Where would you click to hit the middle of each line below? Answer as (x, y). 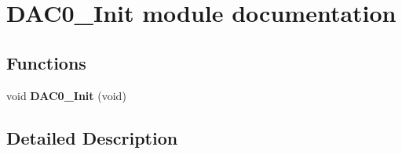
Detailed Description (92, 137)
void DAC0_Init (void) (66, 95)
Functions (46, 62)
